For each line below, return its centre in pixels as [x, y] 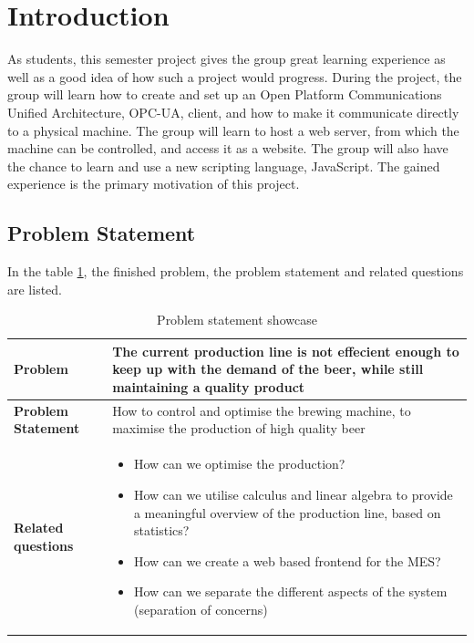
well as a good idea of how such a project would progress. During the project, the [235, 76]
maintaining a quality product [209, 387]
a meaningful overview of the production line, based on [287, 512]
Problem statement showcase [237, 320]
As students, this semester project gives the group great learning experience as [227, 59]
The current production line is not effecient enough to [286, 351]
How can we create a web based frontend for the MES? [287, 560]
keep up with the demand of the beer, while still [268, 369]
